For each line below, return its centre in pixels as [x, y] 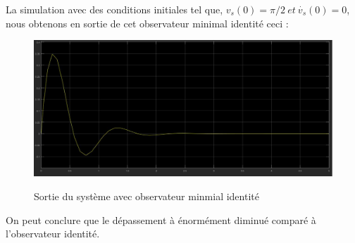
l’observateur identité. [53, 234]
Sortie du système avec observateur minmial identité [147, 196]
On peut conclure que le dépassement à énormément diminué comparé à [161, 219]
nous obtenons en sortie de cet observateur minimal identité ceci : [147, 23]
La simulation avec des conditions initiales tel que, [114, 9]
